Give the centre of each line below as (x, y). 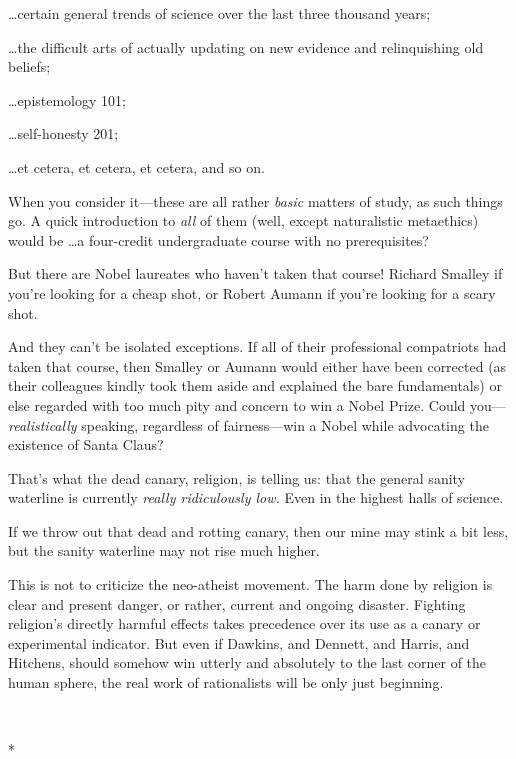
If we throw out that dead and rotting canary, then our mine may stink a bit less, (258, 530)
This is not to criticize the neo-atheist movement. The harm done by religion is (250, 584)
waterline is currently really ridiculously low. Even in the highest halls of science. (256, 497)
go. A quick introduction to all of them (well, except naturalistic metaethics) (243, 220)
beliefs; (29, 66)
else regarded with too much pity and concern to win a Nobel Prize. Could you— (257, 404)
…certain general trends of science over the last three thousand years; (219, 13)
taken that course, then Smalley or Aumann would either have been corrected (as (257, 365)
